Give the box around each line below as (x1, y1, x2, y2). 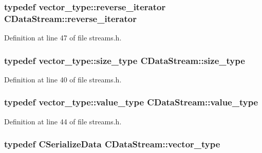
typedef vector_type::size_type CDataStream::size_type (4, 54, 245, 67)
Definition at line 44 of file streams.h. (4, 116, 122, 126)
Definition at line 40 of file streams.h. (4, 74, 122, 84)
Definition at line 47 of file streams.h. (4, 32, 122, 43)
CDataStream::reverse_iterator (4, 12, 137, 25)
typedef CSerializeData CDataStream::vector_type (4, 138, 220, 150)
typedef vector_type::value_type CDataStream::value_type (4, 96, 258, 108)
